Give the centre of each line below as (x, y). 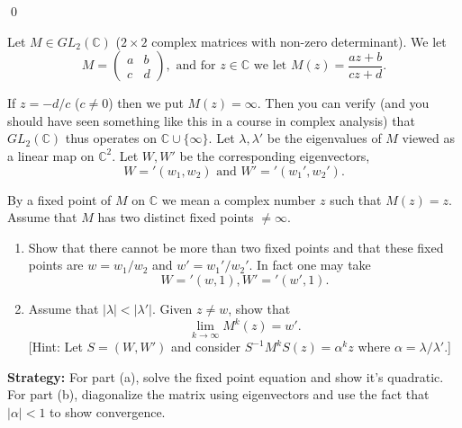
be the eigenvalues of (324, 138)
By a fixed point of (59, 199)
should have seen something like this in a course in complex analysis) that (211, 120)
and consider (206, 347)
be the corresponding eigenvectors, (275, 155)
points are (56, 265)
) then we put (146, 103)
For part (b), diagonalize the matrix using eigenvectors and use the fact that (218, 394)
